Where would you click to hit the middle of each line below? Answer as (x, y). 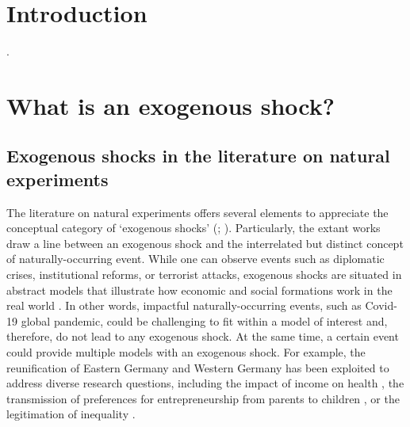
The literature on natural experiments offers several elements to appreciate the (197, 212)
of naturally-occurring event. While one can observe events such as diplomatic (195, 259)
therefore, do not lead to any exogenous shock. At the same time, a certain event (203, 336)
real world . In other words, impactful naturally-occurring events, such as (184, 305)
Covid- (381, 305)
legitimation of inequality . (71, 414)
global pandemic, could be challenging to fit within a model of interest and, (204, 320)
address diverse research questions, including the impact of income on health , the (205, 383)
